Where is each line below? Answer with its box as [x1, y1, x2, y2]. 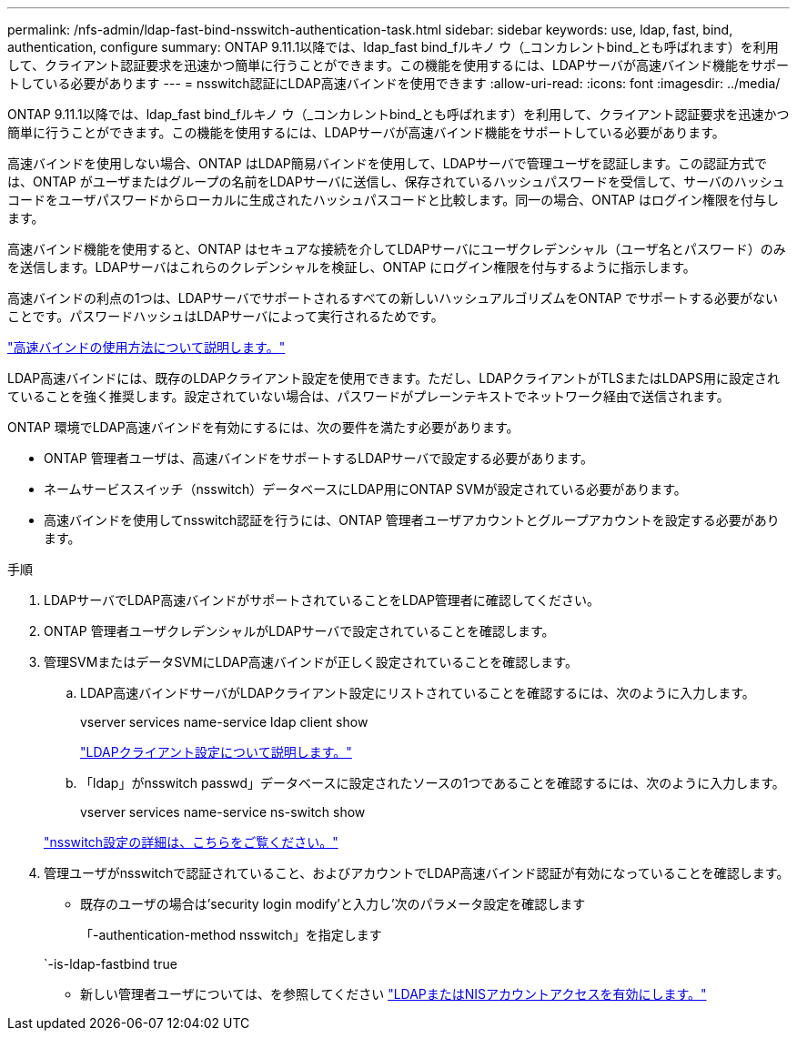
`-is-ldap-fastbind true [44, 956, 177, 972]
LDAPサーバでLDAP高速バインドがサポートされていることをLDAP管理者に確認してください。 [44, 592, 600, 608]
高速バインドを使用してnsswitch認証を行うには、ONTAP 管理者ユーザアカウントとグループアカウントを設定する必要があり [44, 512, 780, 528]
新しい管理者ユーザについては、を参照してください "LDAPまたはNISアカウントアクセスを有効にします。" [80, 986, 707, 1002]
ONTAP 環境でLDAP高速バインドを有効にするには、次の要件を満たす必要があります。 [7, 419, 520, 435]
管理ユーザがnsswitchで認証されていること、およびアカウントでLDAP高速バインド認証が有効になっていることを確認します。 [44, 865, 790, 881]
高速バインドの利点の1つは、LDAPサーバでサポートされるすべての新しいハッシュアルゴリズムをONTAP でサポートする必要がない [7, 290, 779, 306]
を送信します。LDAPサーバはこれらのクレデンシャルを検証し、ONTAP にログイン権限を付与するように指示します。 [7, 259, 696, 275]
